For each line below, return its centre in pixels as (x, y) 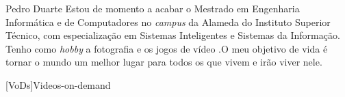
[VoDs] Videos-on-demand (58, 84)
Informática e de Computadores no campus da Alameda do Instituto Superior (168, 22)
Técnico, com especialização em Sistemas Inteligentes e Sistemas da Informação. (173, 35)
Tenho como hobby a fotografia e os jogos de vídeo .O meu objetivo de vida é (167, 48)
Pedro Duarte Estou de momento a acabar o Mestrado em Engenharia (153, 8)
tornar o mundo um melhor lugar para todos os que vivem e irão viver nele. (164, 62)
